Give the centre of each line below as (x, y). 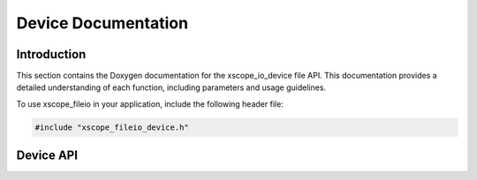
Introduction (51, 54)
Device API (47, 156)
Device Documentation (102, 23)
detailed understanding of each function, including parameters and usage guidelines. (171, 87)
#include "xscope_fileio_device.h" (112, 127)
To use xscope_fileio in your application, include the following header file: (150, 104)
